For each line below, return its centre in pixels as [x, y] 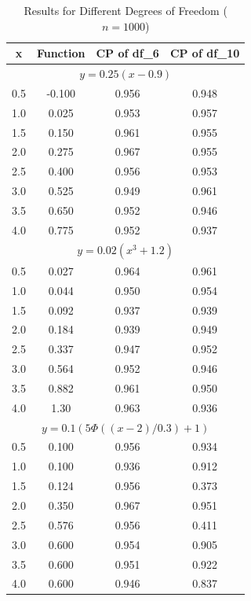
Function [61, 53]
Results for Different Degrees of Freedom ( [125, 10]
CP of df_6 [127, 53]
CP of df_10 [205, 53]
